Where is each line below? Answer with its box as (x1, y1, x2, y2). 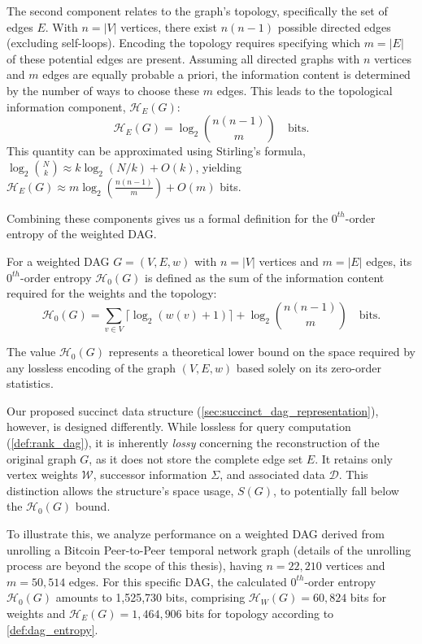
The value (7, 343, 56, 360)
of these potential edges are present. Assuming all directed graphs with (7, 50, 360, 67)
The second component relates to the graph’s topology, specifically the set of (7, 2, 388, 19)
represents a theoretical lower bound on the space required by (108, 343, 415, 360)
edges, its (366, 252, 412, 269)
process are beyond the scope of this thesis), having (7, 557, 263, 574)
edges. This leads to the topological (216, 81, 393, 98)
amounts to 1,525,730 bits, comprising (55, 589, 246, 606)
